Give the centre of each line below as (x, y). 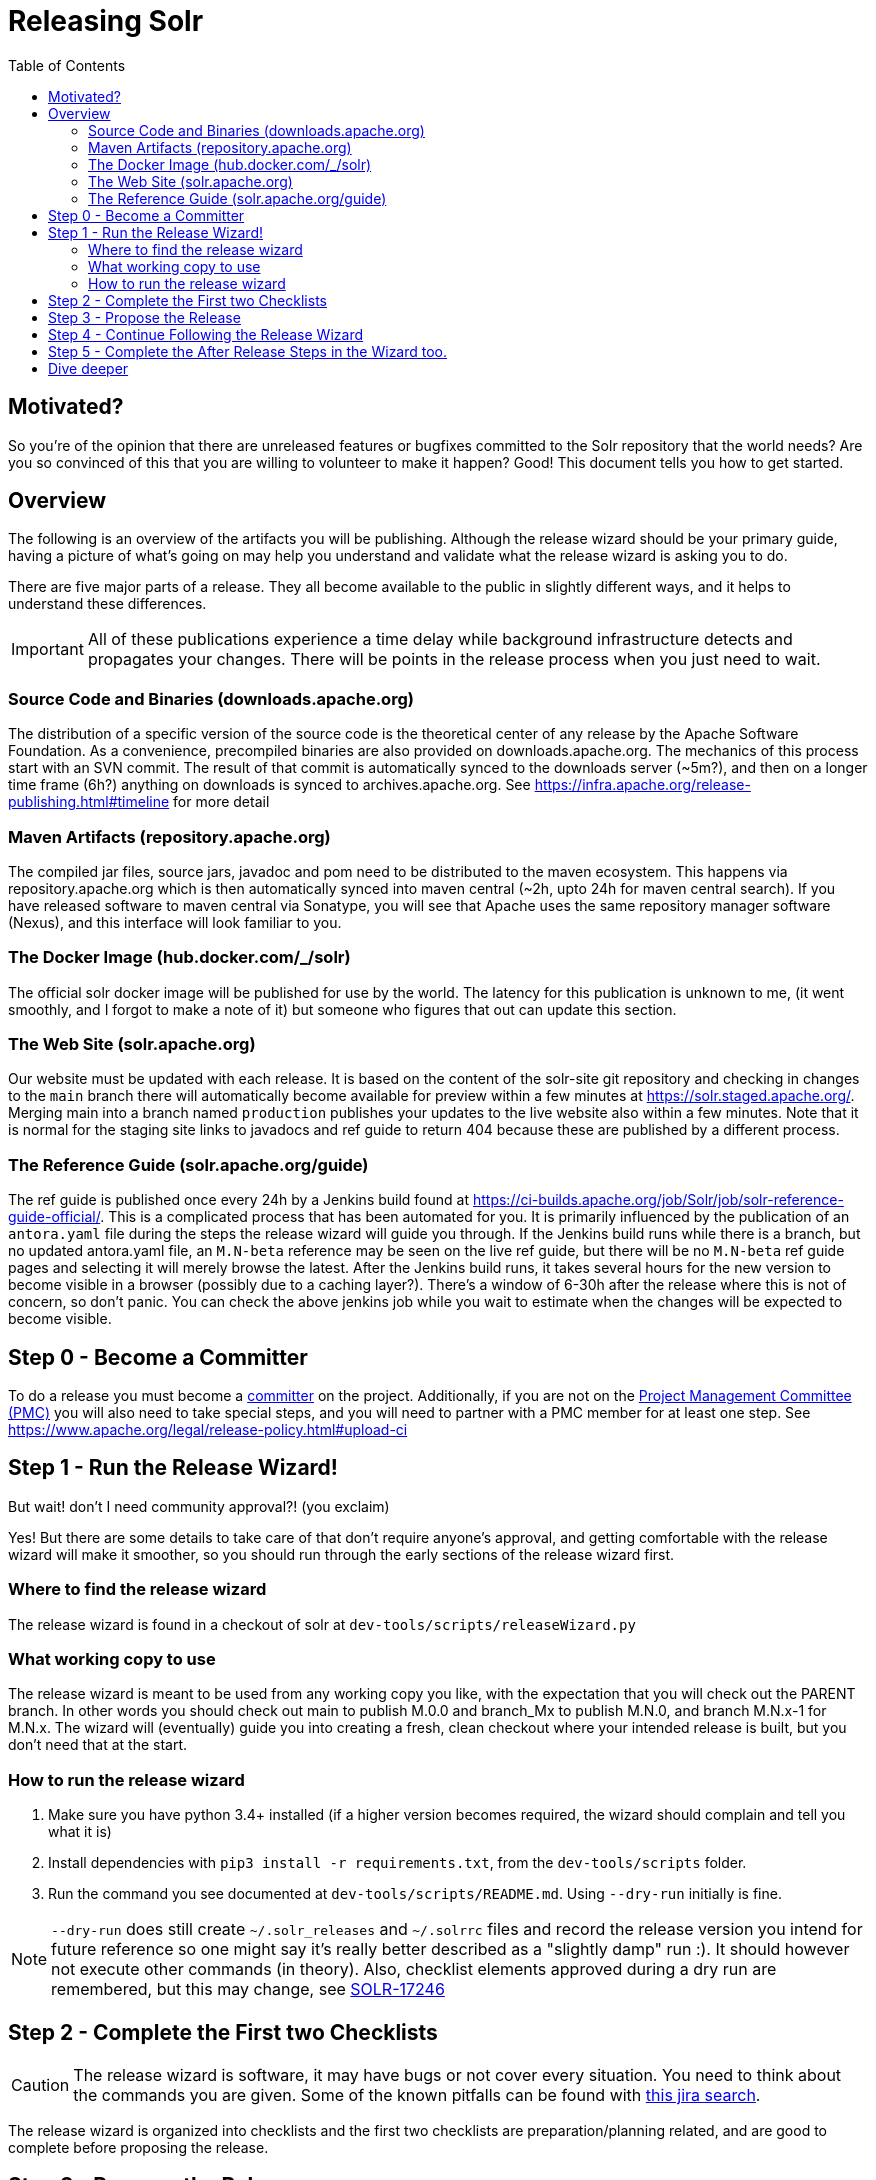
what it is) (80, 1832)
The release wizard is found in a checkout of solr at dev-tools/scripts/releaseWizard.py (322, 1624)
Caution (40, 2084)
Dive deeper (88, 368)
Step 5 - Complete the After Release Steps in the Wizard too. (248, 351)
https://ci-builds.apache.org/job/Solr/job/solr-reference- (658, 1200)
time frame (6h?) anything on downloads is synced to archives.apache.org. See (269, 785)
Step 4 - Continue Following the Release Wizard (205, 334)
